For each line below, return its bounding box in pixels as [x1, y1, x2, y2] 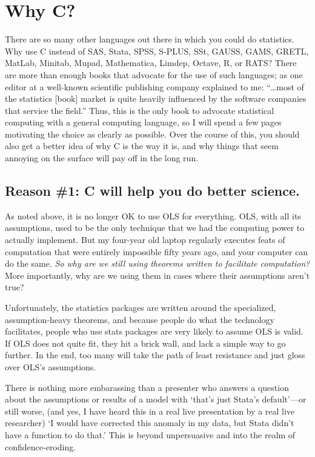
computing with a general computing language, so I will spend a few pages [5, 116, 282, 128]
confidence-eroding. [5, 440, 76, 453]
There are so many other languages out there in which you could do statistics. [5, 33, 294, 45]
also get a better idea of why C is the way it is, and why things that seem [5, 139, 279, 152]
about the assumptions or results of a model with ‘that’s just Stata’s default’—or [5, 393, 307, 405]
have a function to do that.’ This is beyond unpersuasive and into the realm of [5, 428, 296, 441]
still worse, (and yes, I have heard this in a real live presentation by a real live [5, 404, 295, 417]
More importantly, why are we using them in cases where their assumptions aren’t [5, 269, 310, 281]
